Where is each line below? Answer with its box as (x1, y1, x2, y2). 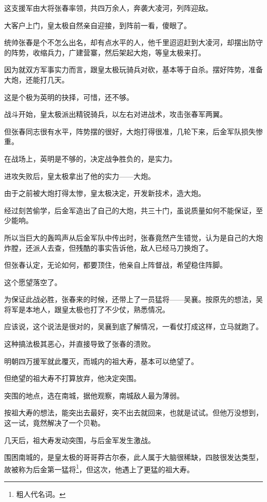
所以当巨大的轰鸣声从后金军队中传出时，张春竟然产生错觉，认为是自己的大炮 (4, 232, 263, 243)
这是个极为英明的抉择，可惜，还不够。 (4, 91, 133, 102)
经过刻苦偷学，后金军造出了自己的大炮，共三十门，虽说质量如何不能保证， (4, 205, 256, 215)
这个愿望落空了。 (4, 276, 62, 287)
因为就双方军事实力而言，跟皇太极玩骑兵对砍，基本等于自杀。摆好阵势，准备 (4, 64, 263, 75)
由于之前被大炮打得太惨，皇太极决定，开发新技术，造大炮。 (4, 188, 205, 198)
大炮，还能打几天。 (4, 74, 69, 85)
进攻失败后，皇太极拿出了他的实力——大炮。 (4, 170, 155, 181)
